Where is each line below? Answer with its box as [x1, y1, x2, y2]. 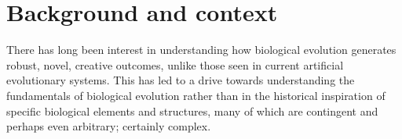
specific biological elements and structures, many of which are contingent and [6, 102, 378, 119]
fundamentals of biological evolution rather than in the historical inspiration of [6, 87, 386, 103]
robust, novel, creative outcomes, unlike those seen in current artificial [6, 56, 344, 73]
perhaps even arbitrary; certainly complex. [6, 118, 211, 134]
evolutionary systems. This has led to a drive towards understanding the [6, 72, 355, 88]
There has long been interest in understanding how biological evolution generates [6, 41, 397, 58]
